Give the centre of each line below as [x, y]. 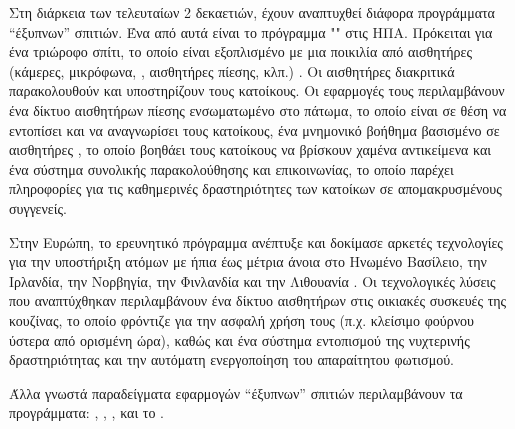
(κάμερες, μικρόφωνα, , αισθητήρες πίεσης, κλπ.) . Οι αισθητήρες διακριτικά [232, 70]
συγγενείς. [38, 207]
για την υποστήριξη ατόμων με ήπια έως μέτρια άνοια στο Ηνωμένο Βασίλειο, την [248, 261]
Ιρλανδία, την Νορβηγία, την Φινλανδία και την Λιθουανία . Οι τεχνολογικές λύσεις [252, 280]
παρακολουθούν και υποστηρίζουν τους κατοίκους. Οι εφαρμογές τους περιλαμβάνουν [257, 90]
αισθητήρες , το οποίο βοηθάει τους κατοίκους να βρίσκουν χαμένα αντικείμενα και [250, 149]
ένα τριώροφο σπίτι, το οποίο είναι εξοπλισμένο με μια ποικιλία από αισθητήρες [240, 51]
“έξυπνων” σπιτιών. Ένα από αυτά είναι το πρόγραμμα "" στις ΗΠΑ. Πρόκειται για [251, 31]
